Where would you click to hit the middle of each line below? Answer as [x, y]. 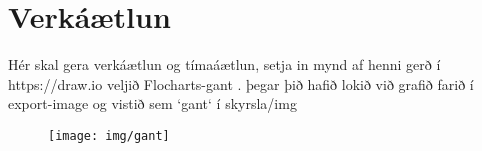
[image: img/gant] [109, 135]
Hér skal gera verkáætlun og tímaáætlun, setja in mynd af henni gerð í [224, 64]
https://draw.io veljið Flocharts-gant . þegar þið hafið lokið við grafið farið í [241, 83]
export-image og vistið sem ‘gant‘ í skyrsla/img [152, 103]
